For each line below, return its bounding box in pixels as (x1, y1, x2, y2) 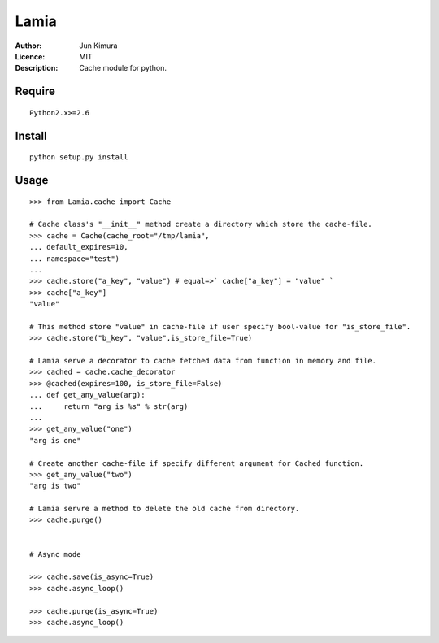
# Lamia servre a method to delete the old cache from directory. (29, 504, 300, 514)
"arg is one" (29, 436, 81, 445)
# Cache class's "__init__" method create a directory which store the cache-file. (29, 219, 373, 229)
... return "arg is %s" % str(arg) (29, 402, 189, 411)
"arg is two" (29, 481, 81, 491)
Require (15, 85, 56, 98)
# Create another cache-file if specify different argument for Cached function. (29, 458, 364, 467)
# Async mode (29, 550, 81, 558)
